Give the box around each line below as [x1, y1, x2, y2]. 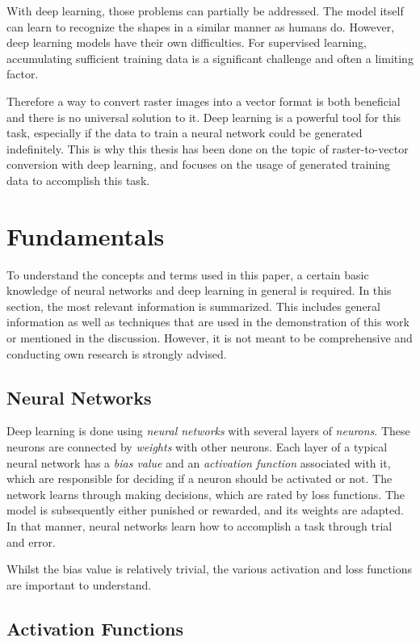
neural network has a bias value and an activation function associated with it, [6, 454, 391, 471]
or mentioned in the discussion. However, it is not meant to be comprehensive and [6, 329, 413, 346]
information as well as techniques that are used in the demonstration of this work [6, 313, 409, 330]
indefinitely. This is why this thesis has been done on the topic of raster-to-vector [6, 140, 409, 157]
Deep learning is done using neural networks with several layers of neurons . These [6, 422, 410, 439]
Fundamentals [6, 219, 165, 252]
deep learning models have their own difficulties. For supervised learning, [6, 34, 367, 51]
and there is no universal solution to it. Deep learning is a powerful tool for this [6, 108, 401, 125]
